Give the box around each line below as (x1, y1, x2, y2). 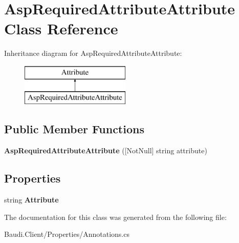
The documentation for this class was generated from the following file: (4, 211, 227, 222)
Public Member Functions (4, 121, 144, 137)
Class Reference (4, 18, 118, 39)
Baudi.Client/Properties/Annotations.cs (4, 229, 129, 239)
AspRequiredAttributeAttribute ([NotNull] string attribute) (4, 145, 207, 156)
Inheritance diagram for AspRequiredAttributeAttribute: (4, 48, 182, 58)
